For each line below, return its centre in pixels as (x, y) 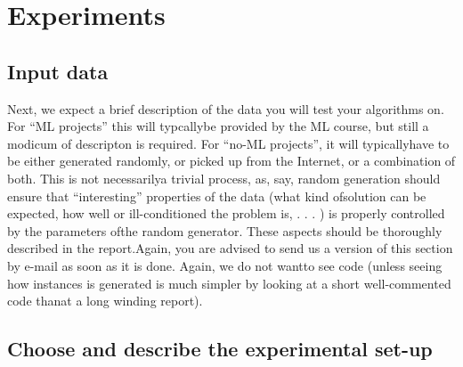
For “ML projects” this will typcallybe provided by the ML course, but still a (218, 126)
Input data (58, 71)
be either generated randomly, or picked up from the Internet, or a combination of (231, 161)
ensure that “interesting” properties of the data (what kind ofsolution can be (217, 196)
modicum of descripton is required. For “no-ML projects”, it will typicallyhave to (228, 143)
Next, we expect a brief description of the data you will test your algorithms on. (226, 108)
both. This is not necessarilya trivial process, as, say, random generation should (224, 178)
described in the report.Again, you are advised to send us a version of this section (230, 248)
